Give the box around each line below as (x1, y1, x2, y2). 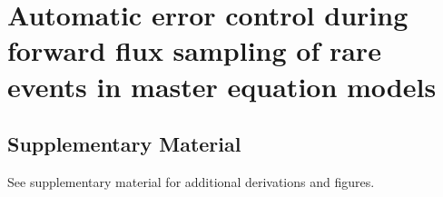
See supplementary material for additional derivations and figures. (7, 172, 375, 191)
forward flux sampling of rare (7, 32, 381, 69)
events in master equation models (7, 67, 437, 104)
